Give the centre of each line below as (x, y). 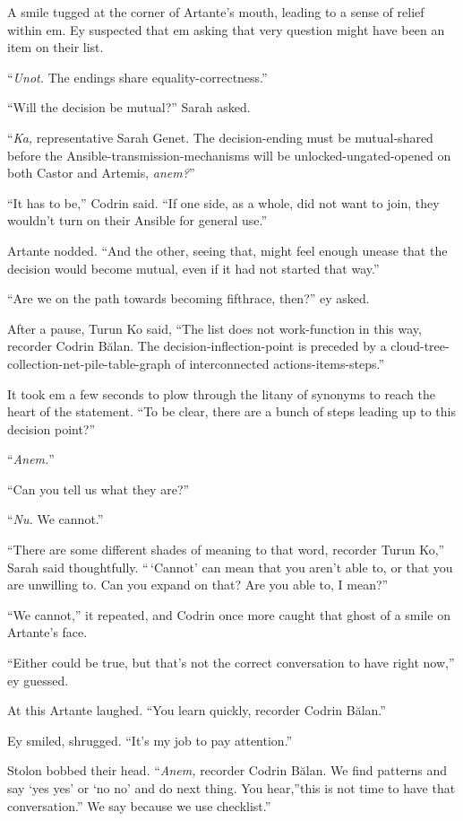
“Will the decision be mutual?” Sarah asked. (129, 107)
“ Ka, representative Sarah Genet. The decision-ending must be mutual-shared (220, 137)
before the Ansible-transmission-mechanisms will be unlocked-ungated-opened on (229, 155)
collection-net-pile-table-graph (89, 363)
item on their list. (56, 47)
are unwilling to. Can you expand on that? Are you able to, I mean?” (198, 585)
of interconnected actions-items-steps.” (280, 363)
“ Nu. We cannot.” (56, 519)
